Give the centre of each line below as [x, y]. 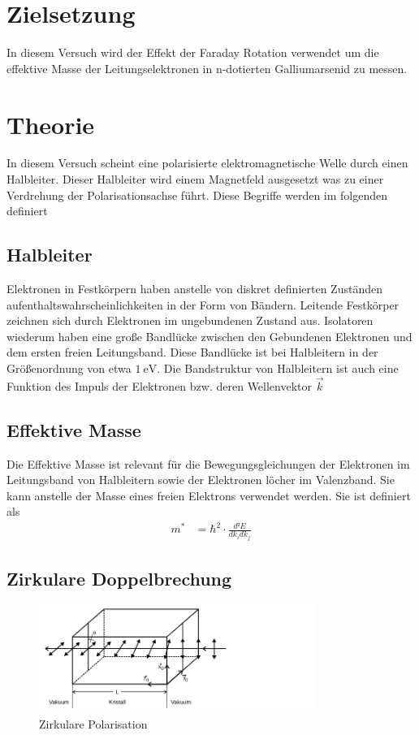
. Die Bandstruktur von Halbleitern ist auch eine [278, 367]
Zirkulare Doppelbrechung [119, 579]
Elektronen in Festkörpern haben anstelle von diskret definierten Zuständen [194, 289]
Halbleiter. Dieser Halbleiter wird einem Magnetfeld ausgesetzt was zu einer [195, 179]
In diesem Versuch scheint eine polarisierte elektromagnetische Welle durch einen [207, 163]
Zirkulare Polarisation [93, 723]
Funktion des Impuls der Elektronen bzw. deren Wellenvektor [160, 385]
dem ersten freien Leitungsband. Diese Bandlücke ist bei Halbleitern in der [192, 352]
